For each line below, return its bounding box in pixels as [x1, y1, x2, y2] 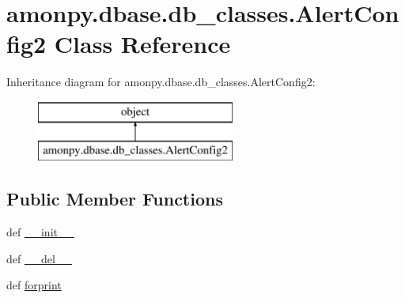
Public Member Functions [6, 187, 223, 211]
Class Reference [54, 28, 231, 60]
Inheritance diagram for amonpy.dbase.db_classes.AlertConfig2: [6, 74, 316, 90]
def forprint [6, 277, 62, 293]
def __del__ [6, 250, 72, 266]
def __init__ [6, 224, 74, 240]
